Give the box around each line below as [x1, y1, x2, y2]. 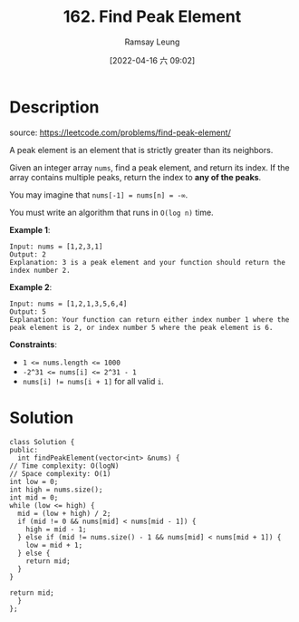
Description [9, 97, 100, 117]
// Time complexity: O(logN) [9, 461, 120, 471]
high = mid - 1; [25, 524, 88, 534]
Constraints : [9, 338, 57, 350]
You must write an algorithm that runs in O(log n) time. [9, 207, 215, 218]
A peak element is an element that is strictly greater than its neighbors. [9, 144, 274, 155]
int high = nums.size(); [9, 485, 103, 494]
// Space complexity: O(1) [9, 469, 111, 478]
